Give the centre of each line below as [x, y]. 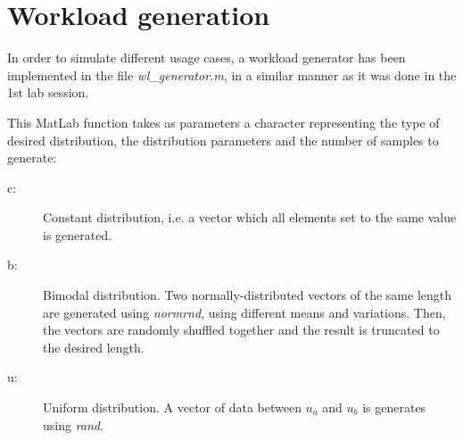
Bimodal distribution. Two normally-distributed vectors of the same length [248, 295]
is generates [394, 407]
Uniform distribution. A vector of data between [172, 407]
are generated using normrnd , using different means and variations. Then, [244, 312]
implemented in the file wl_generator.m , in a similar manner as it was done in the [232, 75]
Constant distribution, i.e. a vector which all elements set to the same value [250, 217]
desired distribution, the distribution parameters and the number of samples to [223, 140]
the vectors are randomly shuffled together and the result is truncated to [241, 330]
